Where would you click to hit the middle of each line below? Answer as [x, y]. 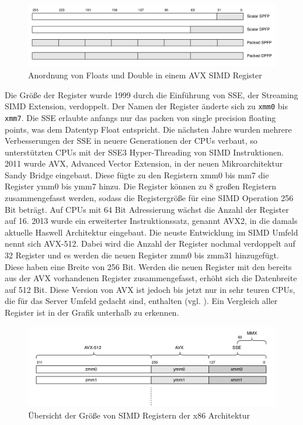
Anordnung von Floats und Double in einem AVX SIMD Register [145, 75]
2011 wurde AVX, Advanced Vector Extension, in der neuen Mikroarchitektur [144, 163]
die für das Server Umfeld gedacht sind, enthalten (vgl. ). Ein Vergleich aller [141, 301]
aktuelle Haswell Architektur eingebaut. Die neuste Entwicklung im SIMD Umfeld [151, 232]
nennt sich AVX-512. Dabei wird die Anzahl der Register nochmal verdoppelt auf [150, 243]
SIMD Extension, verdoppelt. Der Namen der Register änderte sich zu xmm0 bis [146, 106]
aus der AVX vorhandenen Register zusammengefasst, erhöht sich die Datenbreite [151, 278]
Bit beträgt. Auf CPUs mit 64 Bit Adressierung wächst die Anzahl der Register [147, 209]
